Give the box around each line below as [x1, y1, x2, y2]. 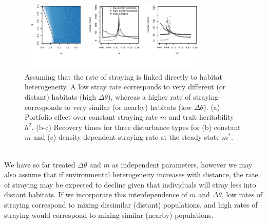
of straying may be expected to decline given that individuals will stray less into [4, 179, 256, 190]
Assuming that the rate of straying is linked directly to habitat [25, 71, 223, 82]
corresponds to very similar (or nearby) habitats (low [25, 101, 192, 112]
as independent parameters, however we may [112, 159, 253, 170]
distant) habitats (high [25, 91, 97, 102]
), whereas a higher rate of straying [107, 91, 219, 102]
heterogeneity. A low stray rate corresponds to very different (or [25, 81, 226, 92]
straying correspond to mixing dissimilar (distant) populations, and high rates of [4, 199, 258, 210]
